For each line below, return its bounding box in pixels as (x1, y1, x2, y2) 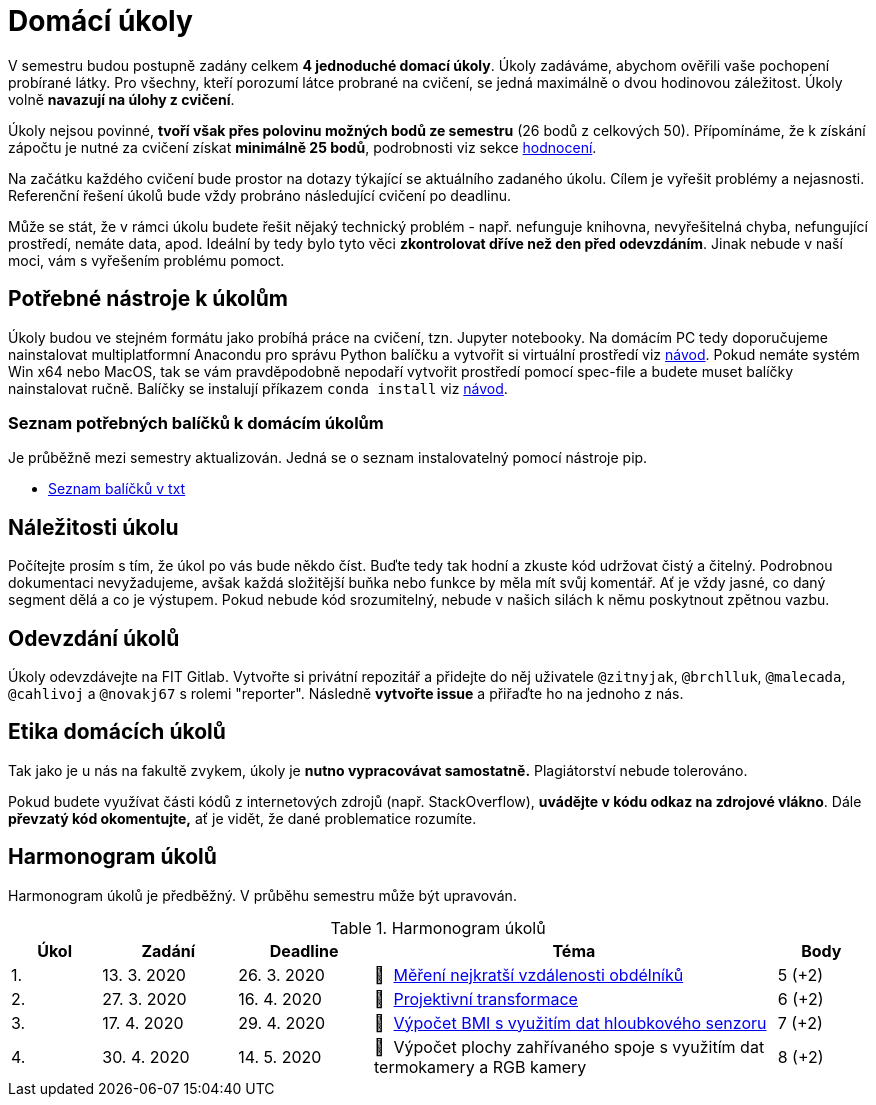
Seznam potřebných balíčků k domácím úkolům (8, 412, 384, 433)
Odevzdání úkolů (8, 625, 180, 651)
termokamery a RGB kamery (374, 1056, 587, 1077)
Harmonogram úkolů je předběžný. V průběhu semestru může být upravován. (8, 886, 517, 904)
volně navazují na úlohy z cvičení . (8, 90, 235, 108)
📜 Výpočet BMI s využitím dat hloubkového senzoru (374, 1012, 767, 1033)
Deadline (269, 940, 339, 961)
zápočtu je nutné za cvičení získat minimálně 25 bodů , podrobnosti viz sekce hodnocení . (8, 138, 597, 156)
